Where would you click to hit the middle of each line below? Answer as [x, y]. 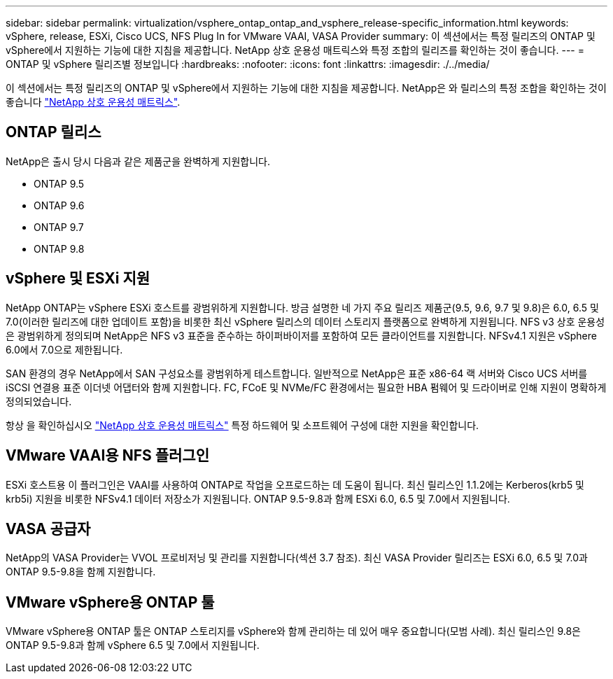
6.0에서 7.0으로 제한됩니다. [64, 349]
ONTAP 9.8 [59, 248]
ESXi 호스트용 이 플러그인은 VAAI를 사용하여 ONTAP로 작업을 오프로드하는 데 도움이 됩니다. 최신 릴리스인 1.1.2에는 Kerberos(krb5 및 [295, 484]
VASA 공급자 [48, 528]
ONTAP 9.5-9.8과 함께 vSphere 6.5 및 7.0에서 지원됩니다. [133, 645]
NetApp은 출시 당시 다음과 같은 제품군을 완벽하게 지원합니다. [138, 161]
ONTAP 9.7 [59, 227]
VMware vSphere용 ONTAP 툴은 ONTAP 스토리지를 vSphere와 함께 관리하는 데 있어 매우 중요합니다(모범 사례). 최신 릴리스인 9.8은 [293, 631]
